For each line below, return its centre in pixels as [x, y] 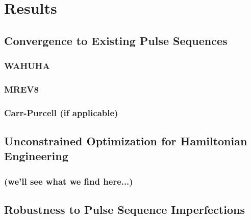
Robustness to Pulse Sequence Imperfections [124, 210]
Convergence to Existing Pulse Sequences [116, 40]
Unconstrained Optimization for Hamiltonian [126, 141]
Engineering [36, 156]
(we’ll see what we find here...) [69, 181]
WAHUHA [27, 66]
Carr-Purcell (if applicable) [61, 112]
